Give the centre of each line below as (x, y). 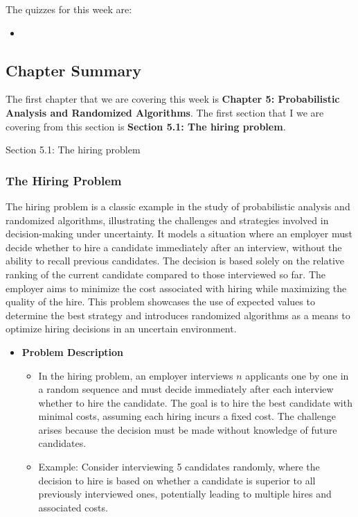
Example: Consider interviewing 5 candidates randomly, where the (179, 467)
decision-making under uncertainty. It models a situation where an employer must (179, 234)
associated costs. (73, 507)
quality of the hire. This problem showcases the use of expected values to (160, 302)
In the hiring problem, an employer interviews (136, 375)
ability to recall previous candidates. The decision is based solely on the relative (175, 261)
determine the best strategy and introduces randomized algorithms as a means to (178, 315)
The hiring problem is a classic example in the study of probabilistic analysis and (178, 206)
